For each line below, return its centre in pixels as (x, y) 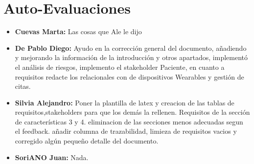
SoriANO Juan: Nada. (52, 157)
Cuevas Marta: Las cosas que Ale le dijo (78, 31)
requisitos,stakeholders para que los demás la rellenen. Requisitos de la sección (132, 112)
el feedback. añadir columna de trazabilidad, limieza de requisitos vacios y (126, 131)
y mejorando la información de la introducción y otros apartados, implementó (131, 57)
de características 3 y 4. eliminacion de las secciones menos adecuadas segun (129, 121)
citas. (23, 86)
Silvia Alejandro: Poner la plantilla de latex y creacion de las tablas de (125, 102)
